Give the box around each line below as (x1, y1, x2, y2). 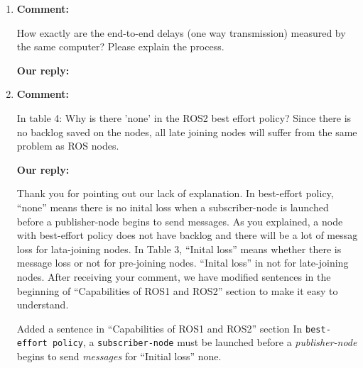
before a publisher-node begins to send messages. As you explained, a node (16, 213, 343, 228)
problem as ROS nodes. (16, 138, 119, 153)
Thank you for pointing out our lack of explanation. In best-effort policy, (16, 186, 334, 201)
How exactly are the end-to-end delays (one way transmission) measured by (16, 25, 346, 40)
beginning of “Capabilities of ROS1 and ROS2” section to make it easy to (16, 283, 338, 298)
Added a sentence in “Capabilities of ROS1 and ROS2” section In (16, 320, 303, 335)
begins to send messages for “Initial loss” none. (16, 349, 222, 363)
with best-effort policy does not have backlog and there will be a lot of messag (16, 228, 358, 242)
